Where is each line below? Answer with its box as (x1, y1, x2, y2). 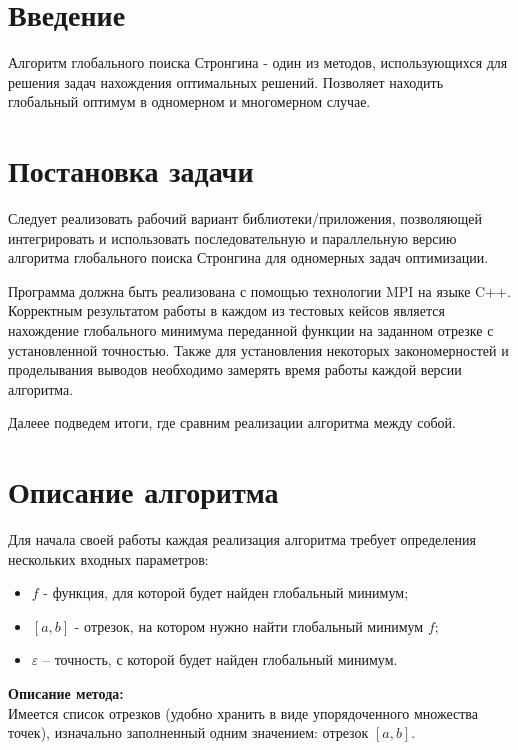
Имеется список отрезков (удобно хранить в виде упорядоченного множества (8, 702, 478, 723)
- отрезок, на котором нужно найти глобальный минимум (74, 615, 424, 636)
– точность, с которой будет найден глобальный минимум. (42, 649, 398, 670)
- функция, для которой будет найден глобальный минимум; (43, 582, 409, 603)
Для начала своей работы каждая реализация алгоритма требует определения (8, 529, 476, 550)
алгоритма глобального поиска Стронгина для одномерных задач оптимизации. (8, 247, 489, 268)
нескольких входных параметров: (8, 548, 209, 569)
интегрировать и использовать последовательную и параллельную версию (8, 227, 457, 248)
